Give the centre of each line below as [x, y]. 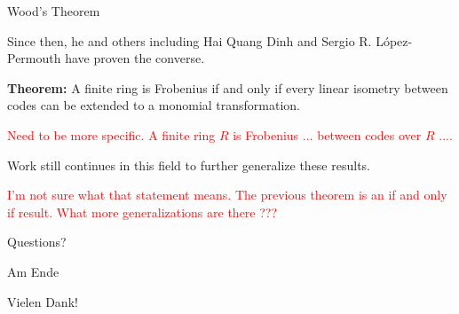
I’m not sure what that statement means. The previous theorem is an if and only [227, 195]
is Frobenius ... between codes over [327, 134]
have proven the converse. [135, 58]
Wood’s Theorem [54, 11]
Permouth [34, 58]
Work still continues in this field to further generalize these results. [189, 165]
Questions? [37, 242]
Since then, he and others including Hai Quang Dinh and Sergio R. [190, 40]
